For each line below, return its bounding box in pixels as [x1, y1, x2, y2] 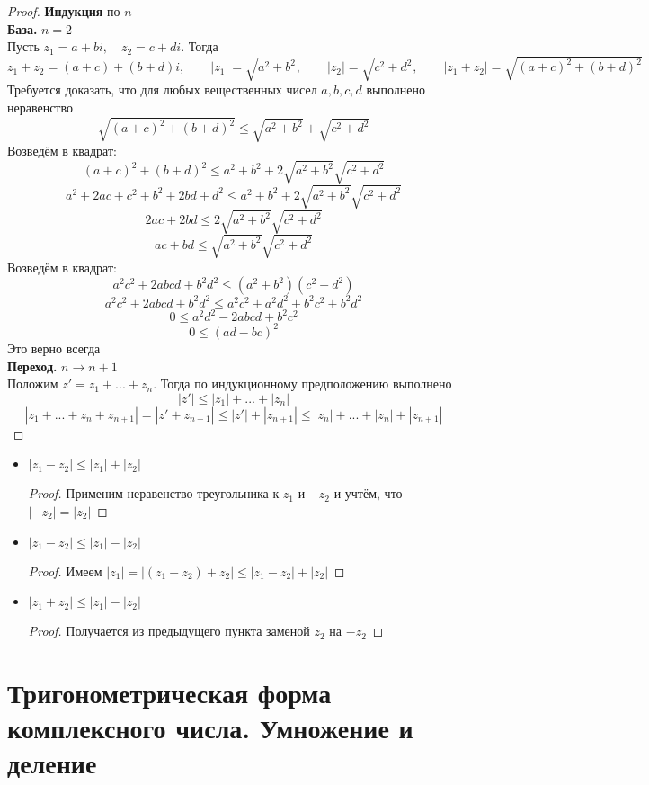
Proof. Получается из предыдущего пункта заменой [28, 621, 310, 640]
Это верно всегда [7, 338, 101, 357]
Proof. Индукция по [7, 2, 120, 20]
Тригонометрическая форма [7, 673, 332, 710]
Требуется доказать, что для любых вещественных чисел [7, 80, 317, 99]
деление [7, 745, 97, 781]
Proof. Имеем [28, 561, 102, 580]
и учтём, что [333, 484, 403, 503]
